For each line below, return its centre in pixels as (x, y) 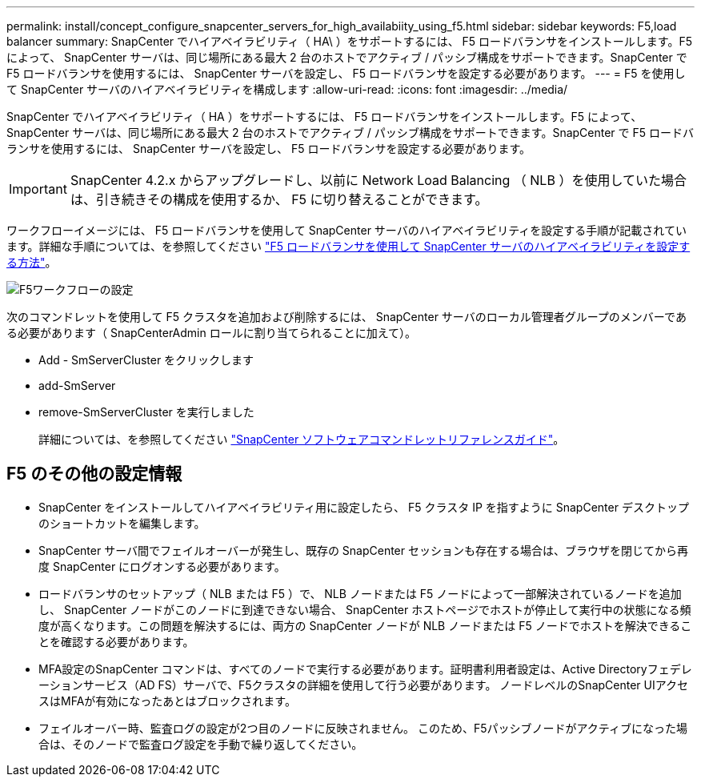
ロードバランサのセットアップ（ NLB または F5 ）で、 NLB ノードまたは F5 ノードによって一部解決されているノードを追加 (360, 593)
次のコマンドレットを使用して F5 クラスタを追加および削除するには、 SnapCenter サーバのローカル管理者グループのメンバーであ (346, 317)
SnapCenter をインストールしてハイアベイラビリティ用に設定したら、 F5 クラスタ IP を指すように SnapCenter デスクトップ (364, 507)
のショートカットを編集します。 (122, 523)
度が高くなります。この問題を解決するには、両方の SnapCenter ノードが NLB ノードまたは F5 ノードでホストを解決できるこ (365, 625)
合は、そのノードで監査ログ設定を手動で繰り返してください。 (201, 744)
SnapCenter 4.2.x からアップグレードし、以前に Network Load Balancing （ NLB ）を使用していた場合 (378, 180)
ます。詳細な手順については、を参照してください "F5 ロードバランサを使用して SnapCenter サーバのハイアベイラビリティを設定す (348, 246)
